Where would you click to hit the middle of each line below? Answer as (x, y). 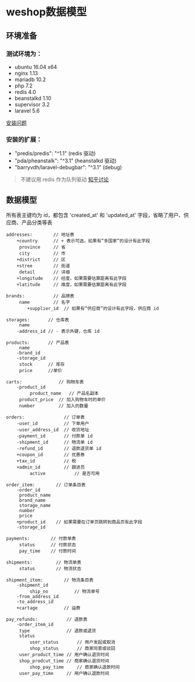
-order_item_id (35, 624)
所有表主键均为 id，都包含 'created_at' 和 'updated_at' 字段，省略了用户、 (95, 215)
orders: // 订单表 (45, 417)
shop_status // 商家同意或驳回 (73, 648)
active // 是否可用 (65, 473)
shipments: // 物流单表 (44, 562)
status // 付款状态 (47, 544)
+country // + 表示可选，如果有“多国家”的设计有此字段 (83, 241)
